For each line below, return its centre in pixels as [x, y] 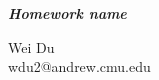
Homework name [67, 13]
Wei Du [31, 46]
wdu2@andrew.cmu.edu [79, 66]
